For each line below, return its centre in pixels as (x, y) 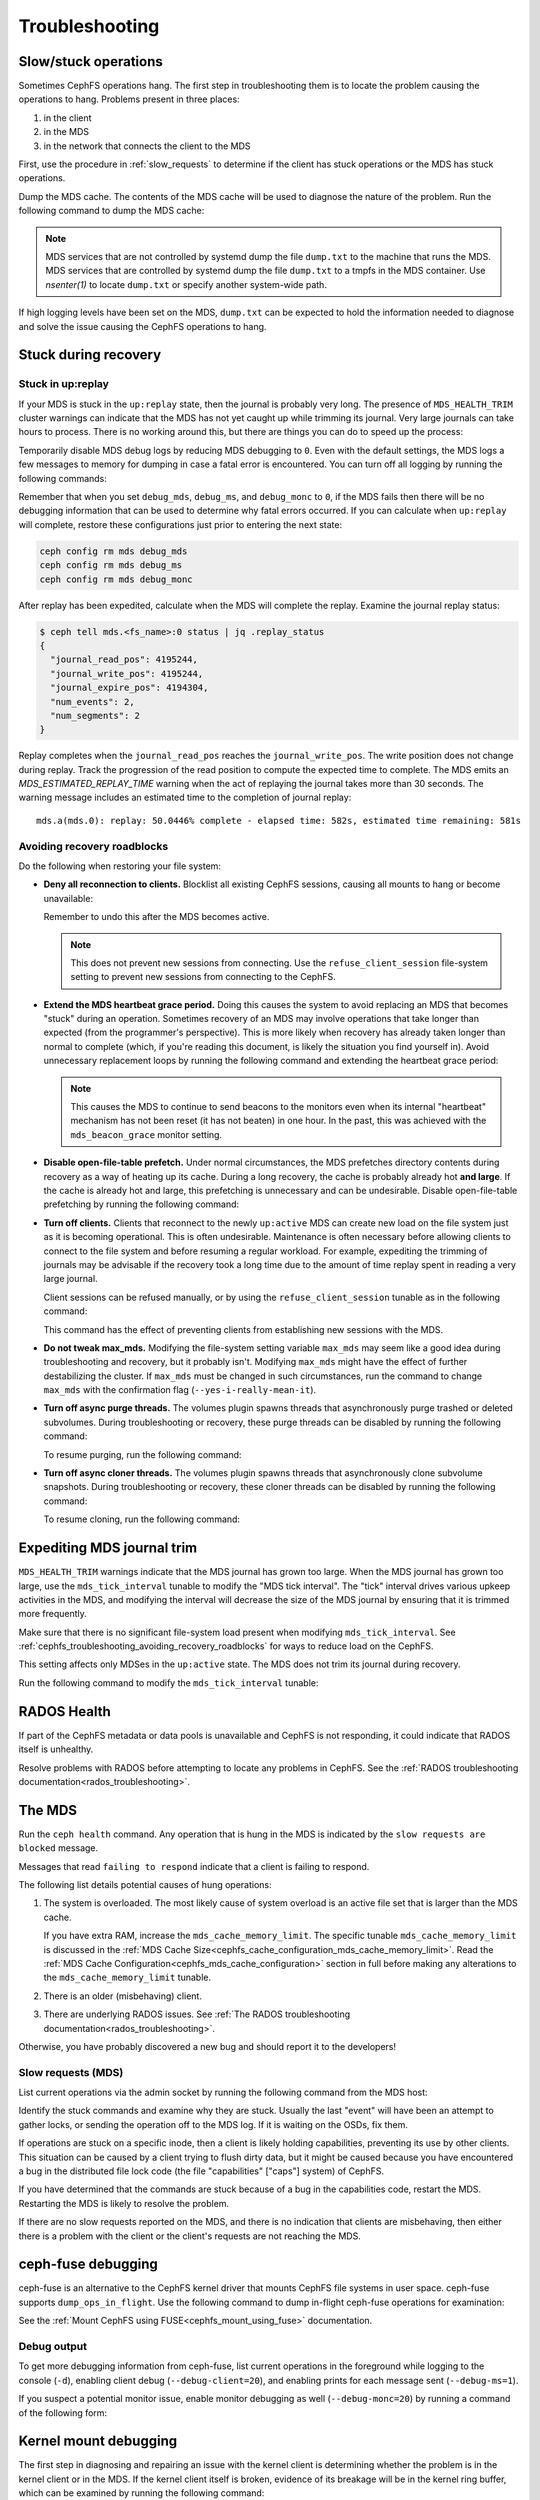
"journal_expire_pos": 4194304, (129, 688)
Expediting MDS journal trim (108, 1548)
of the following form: (63, 2412)
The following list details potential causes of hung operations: (145, 1884)
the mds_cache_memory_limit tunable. (127, 1977)
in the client (67, 117)
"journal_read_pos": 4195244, (124, 659)
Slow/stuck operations (91, 61)
